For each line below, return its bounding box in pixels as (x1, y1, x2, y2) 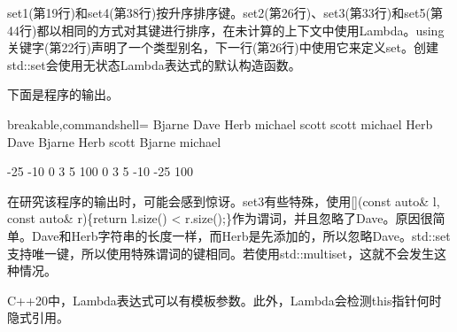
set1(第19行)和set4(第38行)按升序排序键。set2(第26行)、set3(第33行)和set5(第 (7, 4, 443, 21)
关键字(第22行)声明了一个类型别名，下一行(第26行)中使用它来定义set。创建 (7, 38, 438, 57)
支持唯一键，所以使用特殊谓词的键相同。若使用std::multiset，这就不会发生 (7, 243, 434, 262)
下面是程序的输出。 (7, 85, 119, 104)
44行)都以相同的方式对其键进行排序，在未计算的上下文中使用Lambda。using (7, 20, 445, 39)
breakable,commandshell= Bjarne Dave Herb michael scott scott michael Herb (7, 114, 433, 133)
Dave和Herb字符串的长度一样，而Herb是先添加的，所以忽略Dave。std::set (31, 226, 451, 244)
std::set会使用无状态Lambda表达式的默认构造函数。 (7, 55, 301, 73)
